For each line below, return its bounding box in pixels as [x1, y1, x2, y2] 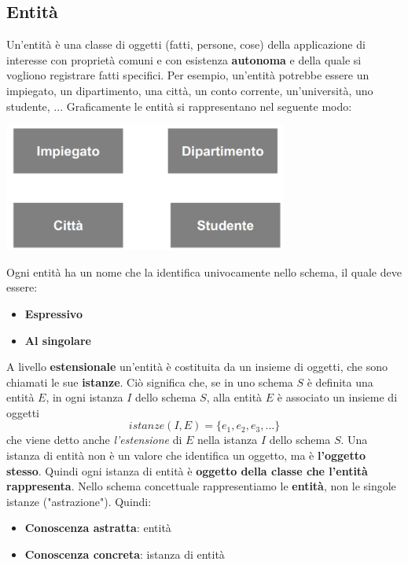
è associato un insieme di [277, 389, 398, 405]
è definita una [307, 373, 373, 390]
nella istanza [197, 431, 258, 448]
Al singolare [24, 332, 91, 348]
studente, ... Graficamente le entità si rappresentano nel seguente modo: [6, 97, 352, 114]
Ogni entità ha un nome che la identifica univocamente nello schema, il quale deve [6, 263, 402, 280]
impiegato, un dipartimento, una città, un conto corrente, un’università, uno [6, 82, 373, 98]
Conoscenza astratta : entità [24, 519, 171, 536]
